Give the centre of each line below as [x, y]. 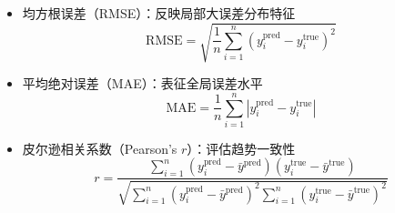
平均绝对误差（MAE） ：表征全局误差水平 [142, 83]
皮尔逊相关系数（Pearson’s [100, 148]
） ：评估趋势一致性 [241, 148]
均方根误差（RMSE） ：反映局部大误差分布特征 [159, 13]
